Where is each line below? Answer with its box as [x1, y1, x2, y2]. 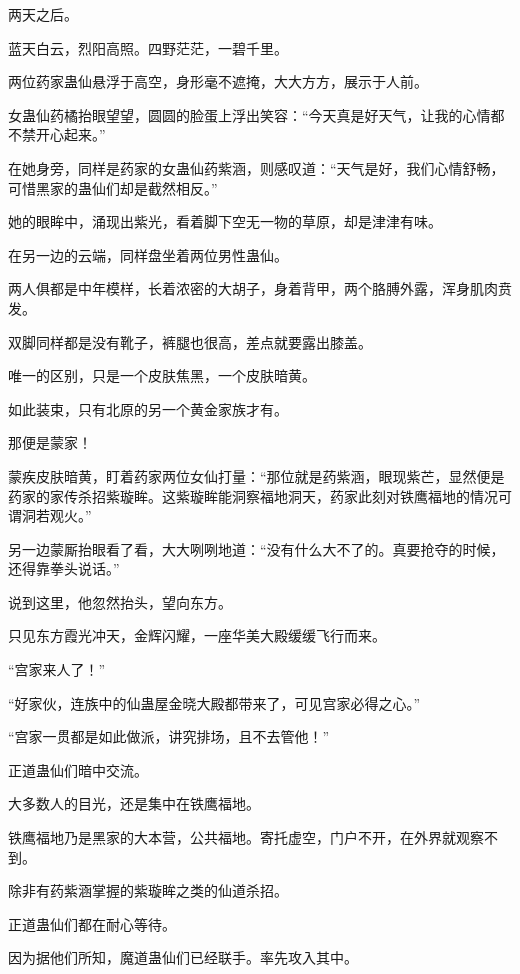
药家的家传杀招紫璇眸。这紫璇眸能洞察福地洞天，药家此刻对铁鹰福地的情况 [8, 485, 498, 506]
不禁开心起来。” [8, 124, 106, 145]
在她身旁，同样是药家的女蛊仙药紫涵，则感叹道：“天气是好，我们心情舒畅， [8, 157, 505, 178]
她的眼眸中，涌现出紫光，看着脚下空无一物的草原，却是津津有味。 [8, 211, 442, 232]
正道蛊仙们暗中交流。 [8, 759, 148, 780]
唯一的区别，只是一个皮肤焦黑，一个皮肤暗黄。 [8, 365, 316, 386]
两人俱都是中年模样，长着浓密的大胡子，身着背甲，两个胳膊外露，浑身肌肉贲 [8, 278, 512, 299]
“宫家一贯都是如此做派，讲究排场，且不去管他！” [8, 726, 330, 747]
